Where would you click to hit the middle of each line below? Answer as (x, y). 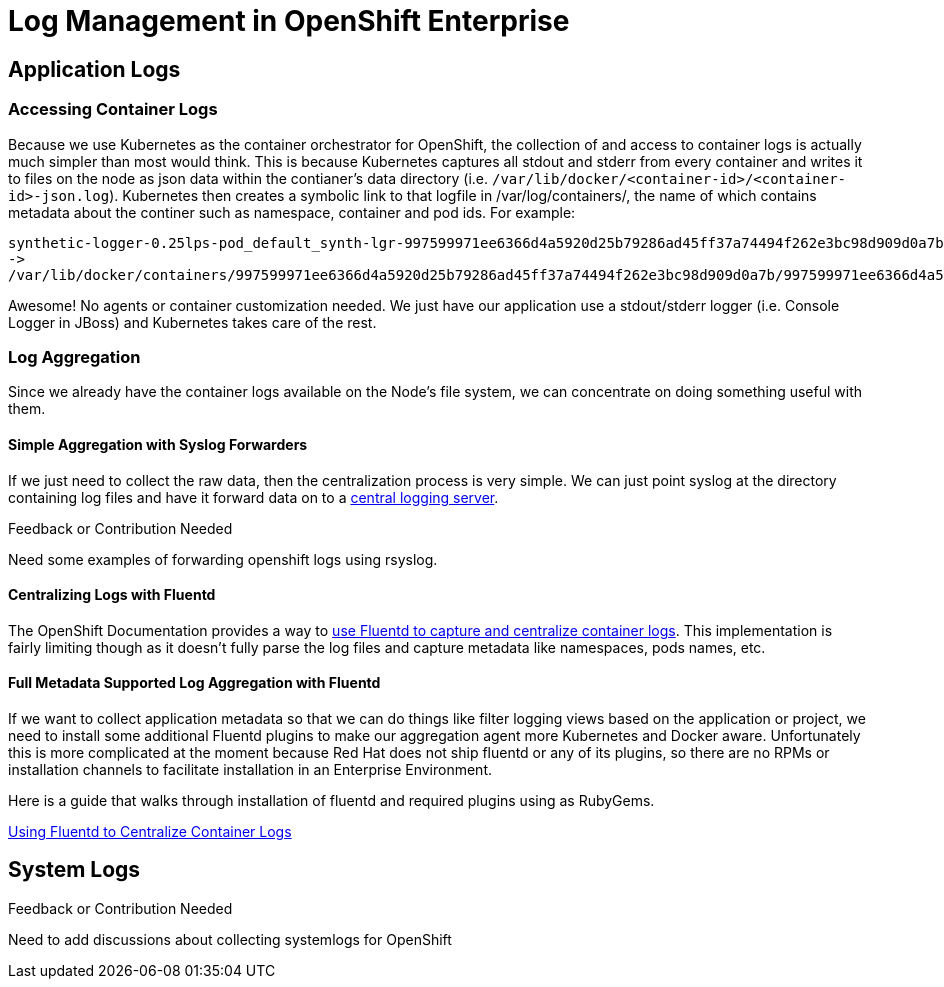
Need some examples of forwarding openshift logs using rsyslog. (223, 559)
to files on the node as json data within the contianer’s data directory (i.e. (248, 178)
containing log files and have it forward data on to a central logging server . (253, 497)
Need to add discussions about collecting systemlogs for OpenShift (230, 939)
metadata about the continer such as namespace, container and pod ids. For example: (292, 212)
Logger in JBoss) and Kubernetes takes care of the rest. (192, 322)
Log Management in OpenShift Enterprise (289, 21)
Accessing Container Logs (113, 109)
